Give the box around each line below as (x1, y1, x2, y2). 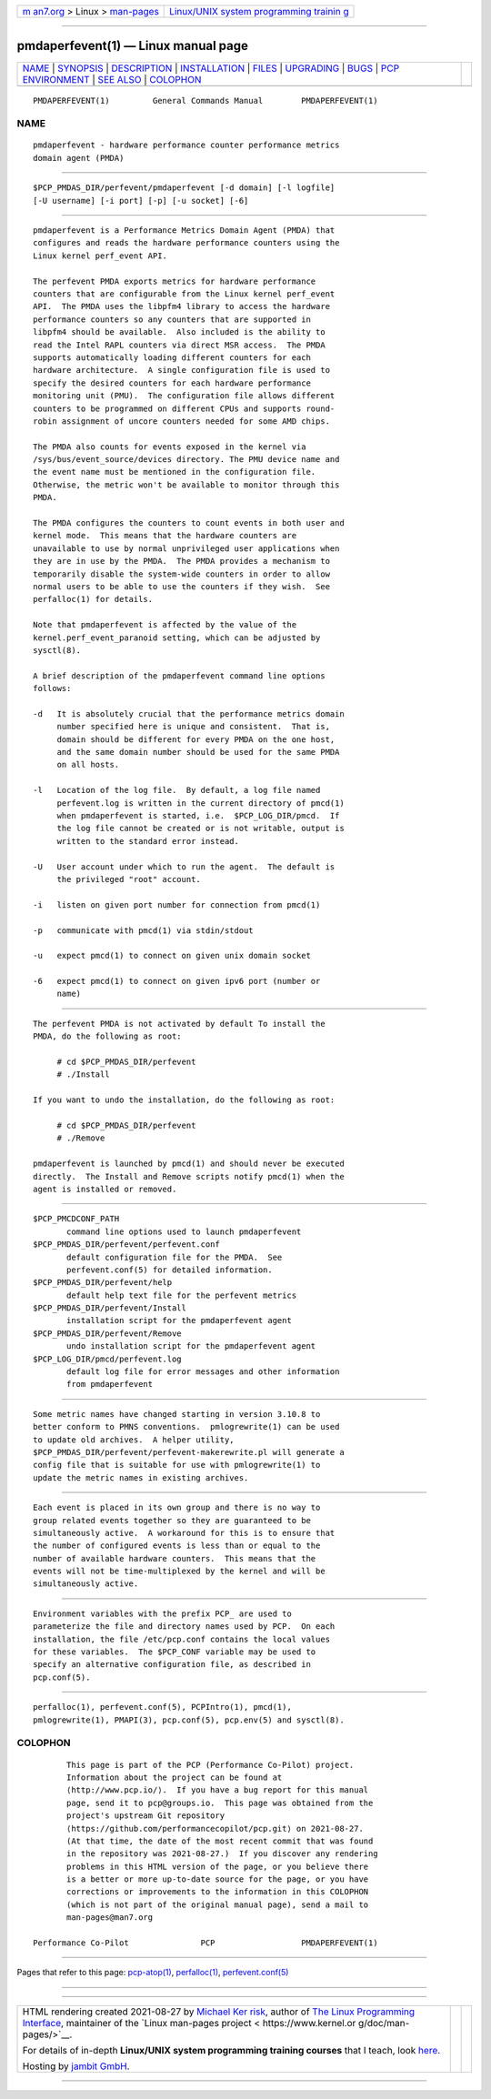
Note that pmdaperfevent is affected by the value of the (33, 619, 297, 630)
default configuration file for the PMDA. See (66, 1251, 283, 1262)
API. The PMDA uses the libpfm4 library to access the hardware (33, 301, 331, 312)
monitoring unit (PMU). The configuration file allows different (33, 391, 336, 401)
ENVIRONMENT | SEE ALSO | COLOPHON (22, 73, 202, 85)
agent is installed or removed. (33, 1183, 177, 1194)
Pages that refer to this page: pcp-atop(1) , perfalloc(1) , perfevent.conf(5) (16, 1967, 289, 1978)
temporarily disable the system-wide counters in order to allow (33, 568, 331, 579)
